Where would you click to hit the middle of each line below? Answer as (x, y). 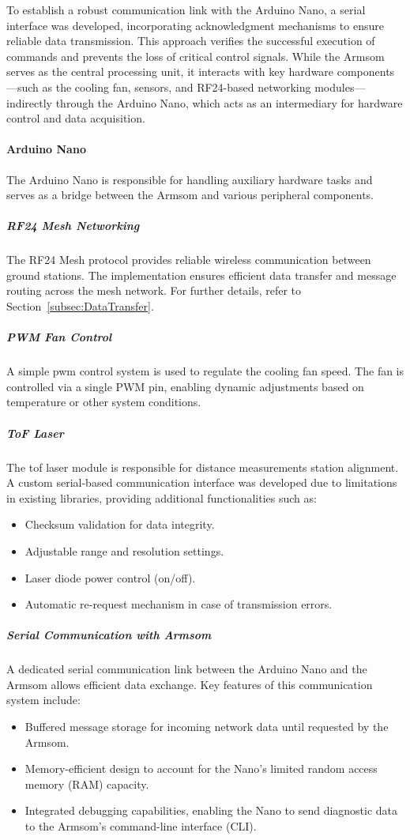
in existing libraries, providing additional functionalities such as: (162, 497)
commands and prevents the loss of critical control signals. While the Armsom (196, 56)
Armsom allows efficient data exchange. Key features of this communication (190, 684)
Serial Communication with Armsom (109, 635)
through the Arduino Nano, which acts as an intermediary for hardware (229, 102)
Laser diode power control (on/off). (110, 577)
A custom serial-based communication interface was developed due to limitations (202, 482)
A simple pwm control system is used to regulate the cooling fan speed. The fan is (205, 371)
